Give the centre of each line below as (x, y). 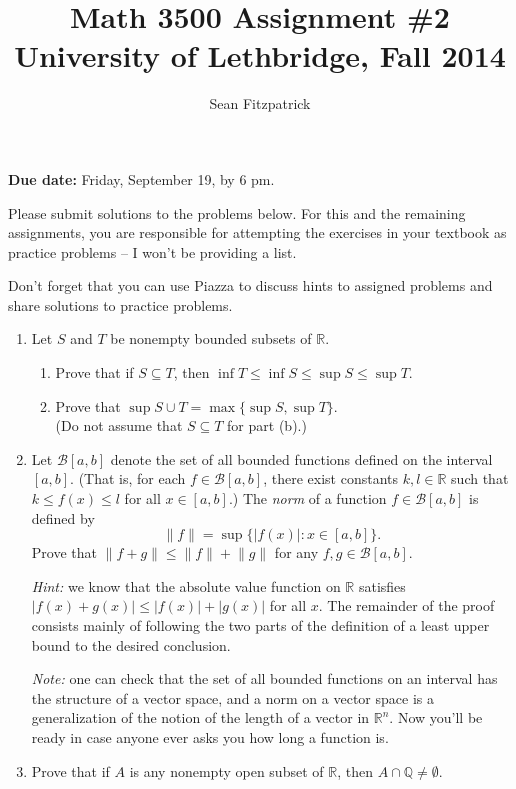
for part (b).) (267, 425)
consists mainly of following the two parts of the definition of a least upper (260, 625)
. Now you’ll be (436, 717)
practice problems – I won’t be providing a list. (152, 251)
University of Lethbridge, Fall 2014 (260, 55)
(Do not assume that (119, 425)
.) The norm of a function (307, 498)
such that (480, 478)
